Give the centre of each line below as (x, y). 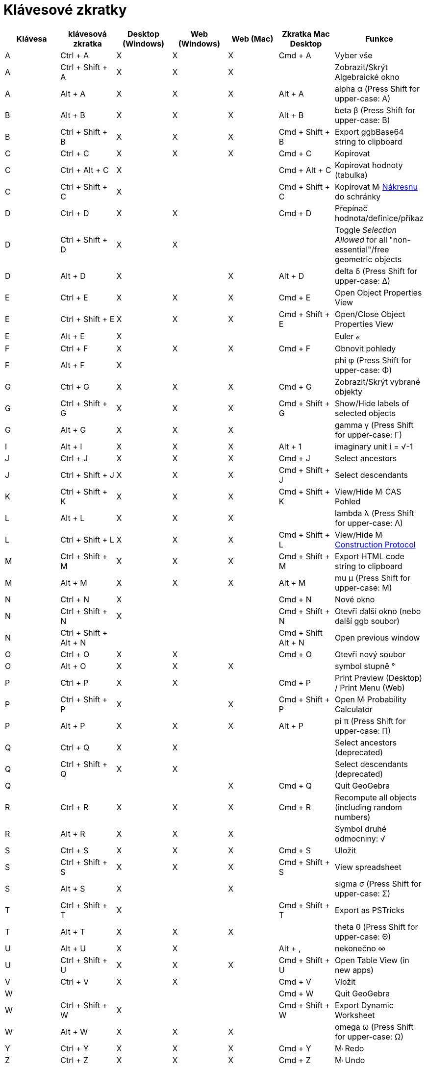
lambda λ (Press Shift (375, 513)
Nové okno (355, 599)
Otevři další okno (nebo (378, 611)
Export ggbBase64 (369, 132)
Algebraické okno (367, 77)
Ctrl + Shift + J (87, 475)
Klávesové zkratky (65, 10)
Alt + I (71, 446)
